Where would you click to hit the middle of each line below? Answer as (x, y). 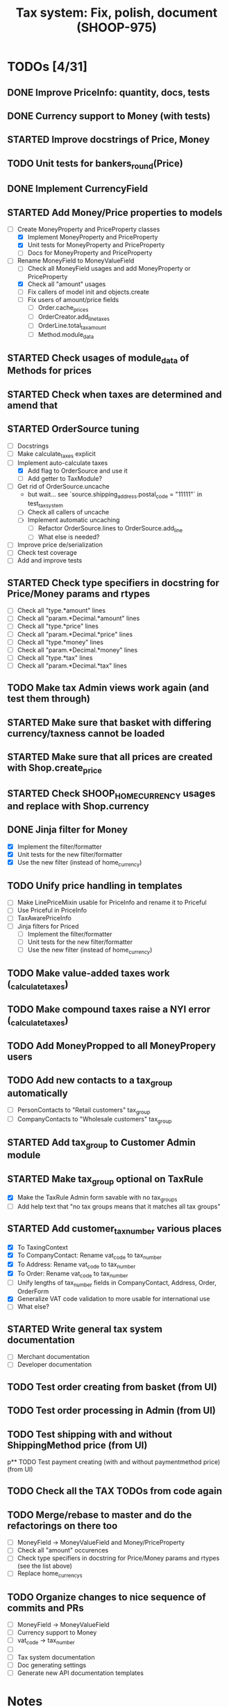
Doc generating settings (52, 1665)
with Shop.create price (55, 769)
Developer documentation (54, 1364)
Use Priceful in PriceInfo (52, 911)
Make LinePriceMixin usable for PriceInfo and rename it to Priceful (112, 902)
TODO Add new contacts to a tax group (90, 1081)
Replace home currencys (50, 1574)
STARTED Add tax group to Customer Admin (101, 1143)
